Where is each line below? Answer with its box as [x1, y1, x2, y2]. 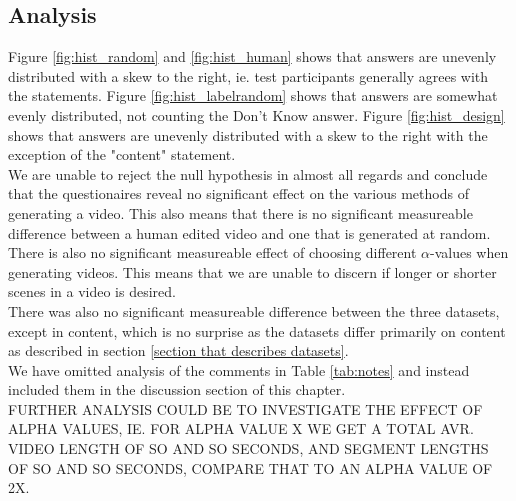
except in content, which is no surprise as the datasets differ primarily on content [8, 320, 506, 341]
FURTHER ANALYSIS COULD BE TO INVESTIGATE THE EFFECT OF [8, 398, 483, 419]
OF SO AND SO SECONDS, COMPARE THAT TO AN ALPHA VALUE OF [8, 457, 493, 478]
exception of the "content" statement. [8, 144, 236, 165]
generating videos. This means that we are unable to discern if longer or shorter [8, 261, 497, 282]
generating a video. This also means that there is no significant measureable [8, 202, 473, 223]
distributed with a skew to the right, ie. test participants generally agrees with [8, 65, 489, 86]
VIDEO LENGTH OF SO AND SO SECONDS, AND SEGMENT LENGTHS [8, 438, 489, 459]
